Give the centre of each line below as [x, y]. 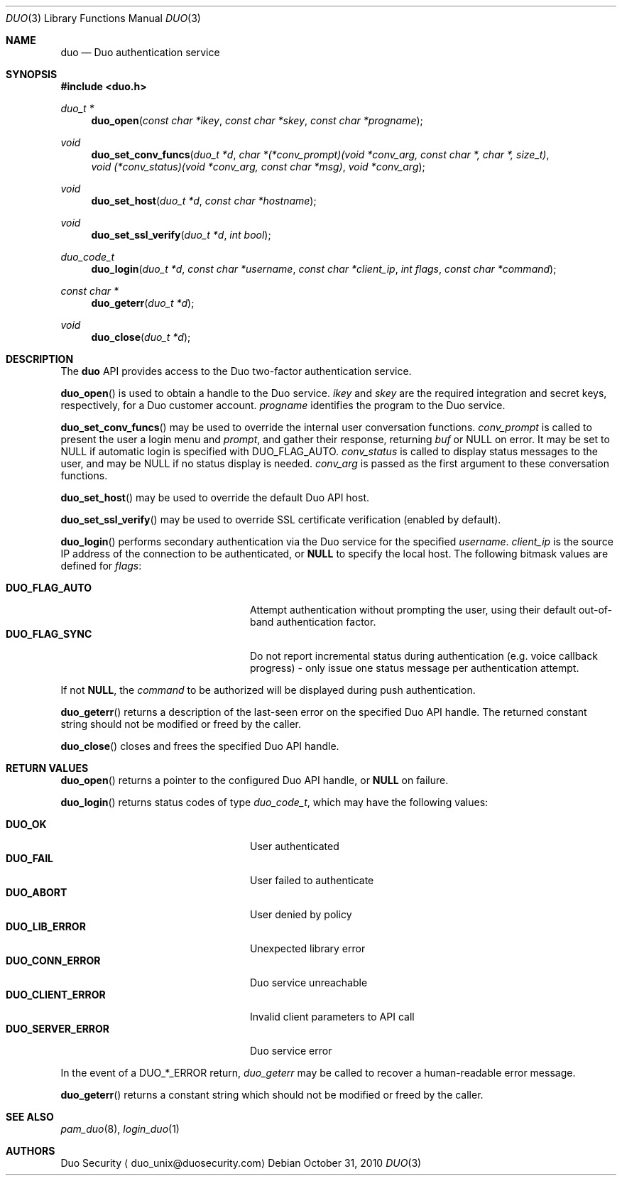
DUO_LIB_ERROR [46, 926]
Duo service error [291, 1051]
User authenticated [295, 846]
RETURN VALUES [47, 768]
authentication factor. [326, 622]
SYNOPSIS [32, 74]
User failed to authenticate [312, 880]
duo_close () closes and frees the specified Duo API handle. [200, 746]
